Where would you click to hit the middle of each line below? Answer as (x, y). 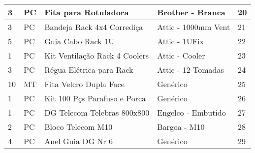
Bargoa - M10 (181, 127)
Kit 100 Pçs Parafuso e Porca (95, 98)
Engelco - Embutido (191, 112)
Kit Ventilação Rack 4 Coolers (97, 55)
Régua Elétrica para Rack (89, 70)
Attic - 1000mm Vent (194, 27)
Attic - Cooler (181, 55)
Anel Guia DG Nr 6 (79, 141)
